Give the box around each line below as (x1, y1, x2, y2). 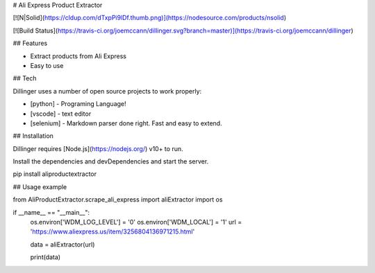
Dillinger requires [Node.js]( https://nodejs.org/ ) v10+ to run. (12, 144, 183, 152)
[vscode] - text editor (30, 109, 92, 118)
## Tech (12, 74, 37, 82)
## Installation (12, 132, 53, 140)
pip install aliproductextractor (12, 170, 97, 178)
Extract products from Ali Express (30, 52, 126, 60)
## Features (12, 39, 48, 48)
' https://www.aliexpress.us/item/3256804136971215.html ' (30, 227, 195, 236)
